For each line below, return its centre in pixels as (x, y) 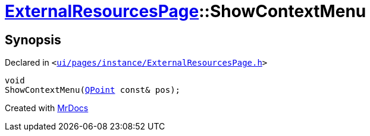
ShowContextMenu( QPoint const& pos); (93, 90)
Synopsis (33, 40)
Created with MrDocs (47, 108)
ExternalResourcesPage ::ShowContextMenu (186, 11)
